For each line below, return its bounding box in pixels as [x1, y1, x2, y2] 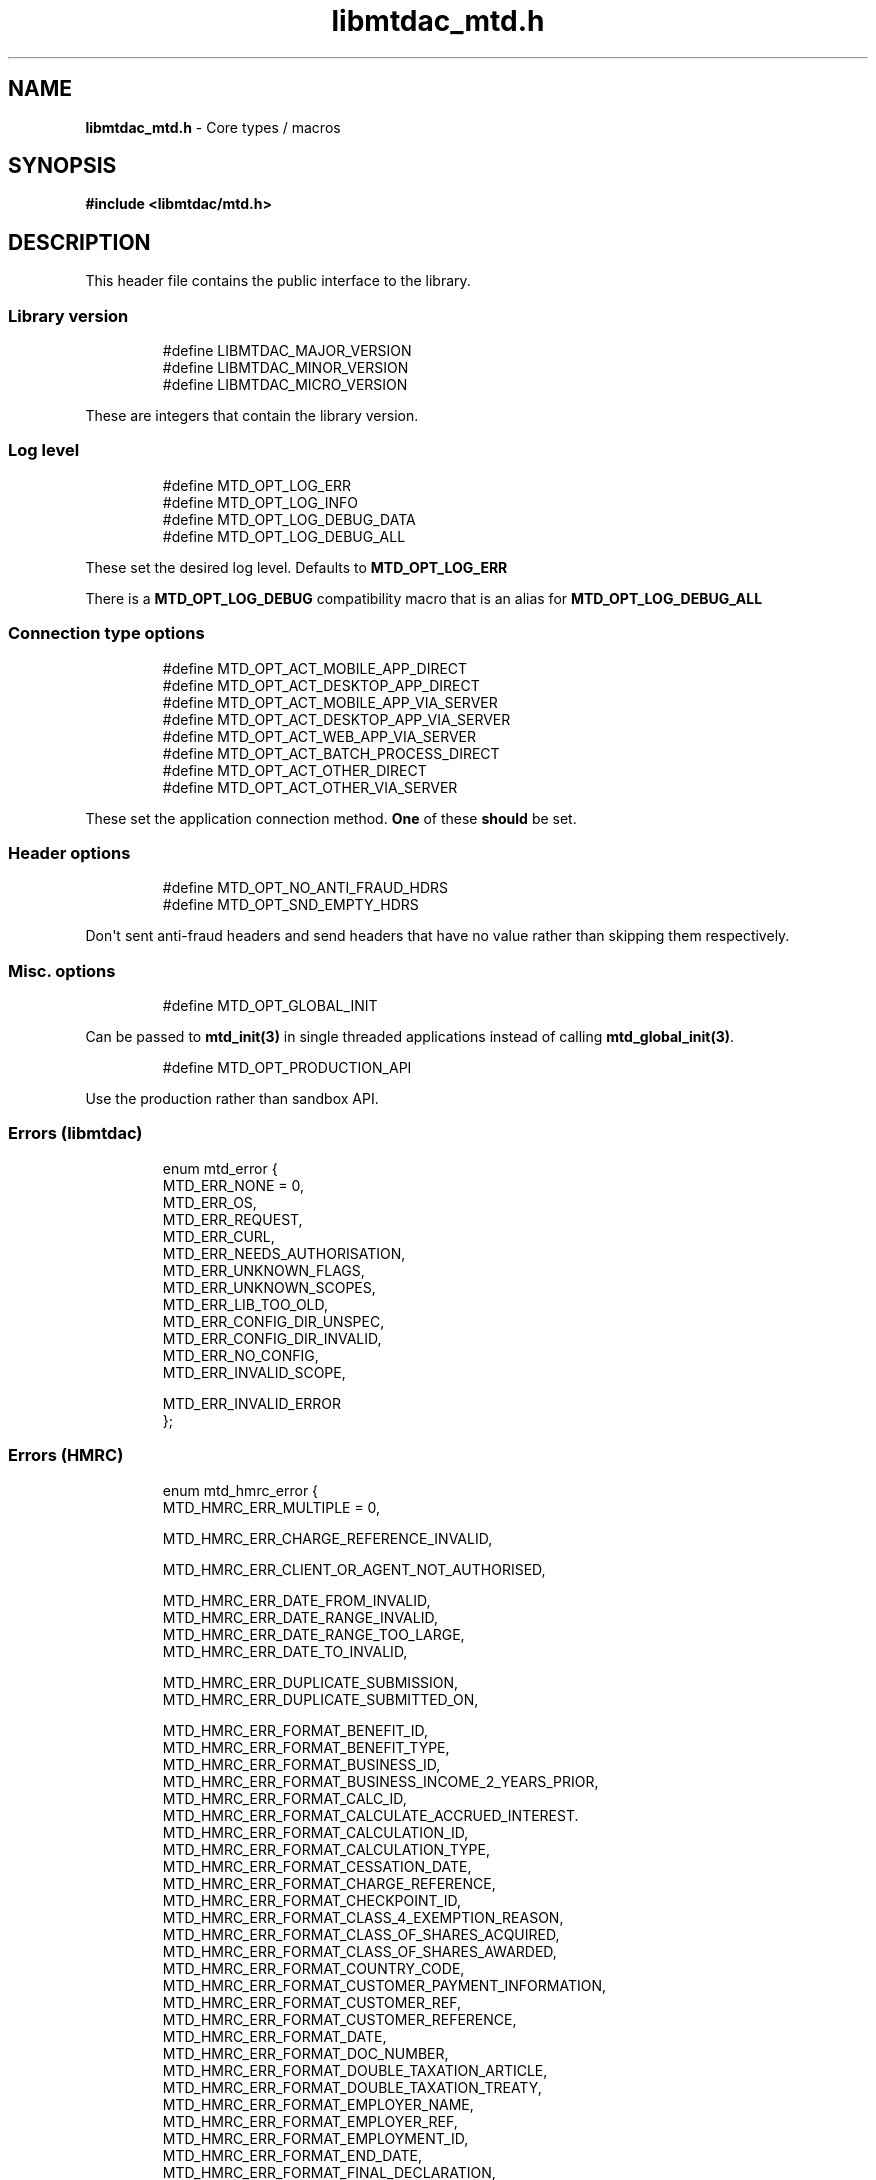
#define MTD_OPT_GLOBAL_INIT [162, 997, 378, 1015]
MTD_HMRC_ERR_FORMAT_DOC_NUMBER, [162, 2044, 449, 2062]
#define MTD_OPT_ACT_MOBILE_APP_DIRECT [162, 659, 468, 677]
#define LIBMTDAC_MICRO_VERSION [162, 376, 408, 394]
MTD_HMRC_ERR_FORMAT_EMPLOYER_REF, [162, 2112, 458, 2130]
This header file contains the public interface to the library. [85, 272, 471, 290]
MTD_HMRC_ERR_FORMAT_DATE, [162, 2027, 387, 2045]
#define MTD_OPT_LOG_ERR [162, 476, 352, 494]
